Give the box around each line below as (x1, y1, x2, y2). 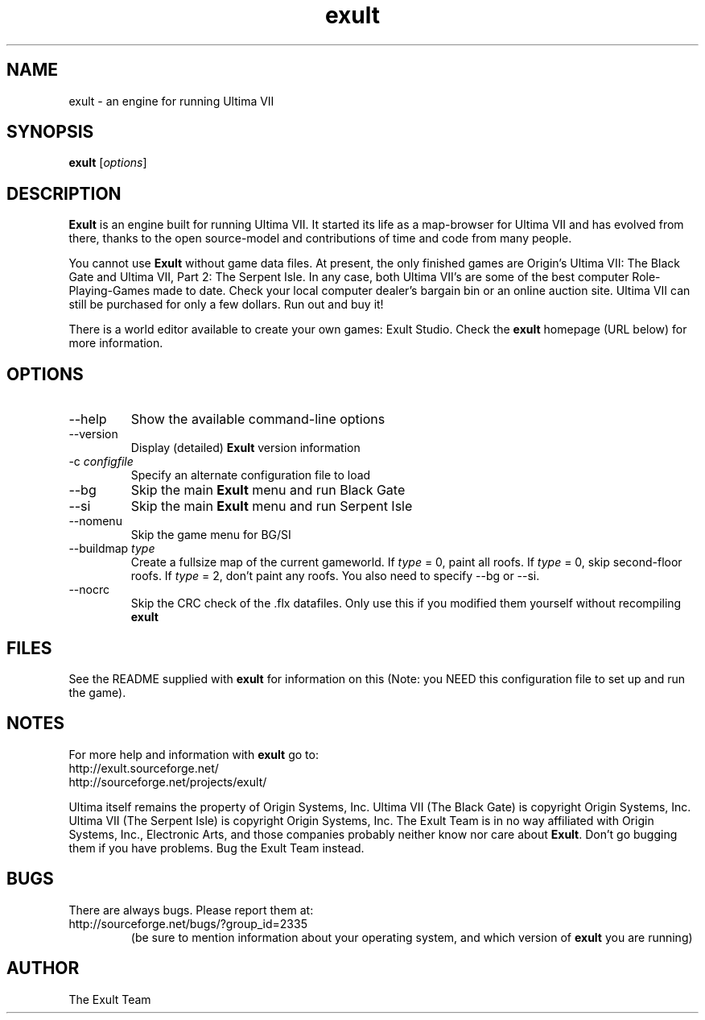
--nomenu (68, 514, 122, 529)
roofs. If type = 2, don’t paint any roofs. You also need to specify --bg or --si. (130, 569, 540, 583)
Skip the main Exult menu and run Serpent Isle (130, 498, 413, 515)
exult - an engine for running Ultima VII (68, 93, 274, 108)
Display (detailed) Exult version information (130, 441, 361, 455)
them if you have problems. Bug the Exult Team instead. (68, 840, 365, 855)
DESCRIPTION (6, 183, 122, 204)
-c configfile (68, 454, 134, 469)
